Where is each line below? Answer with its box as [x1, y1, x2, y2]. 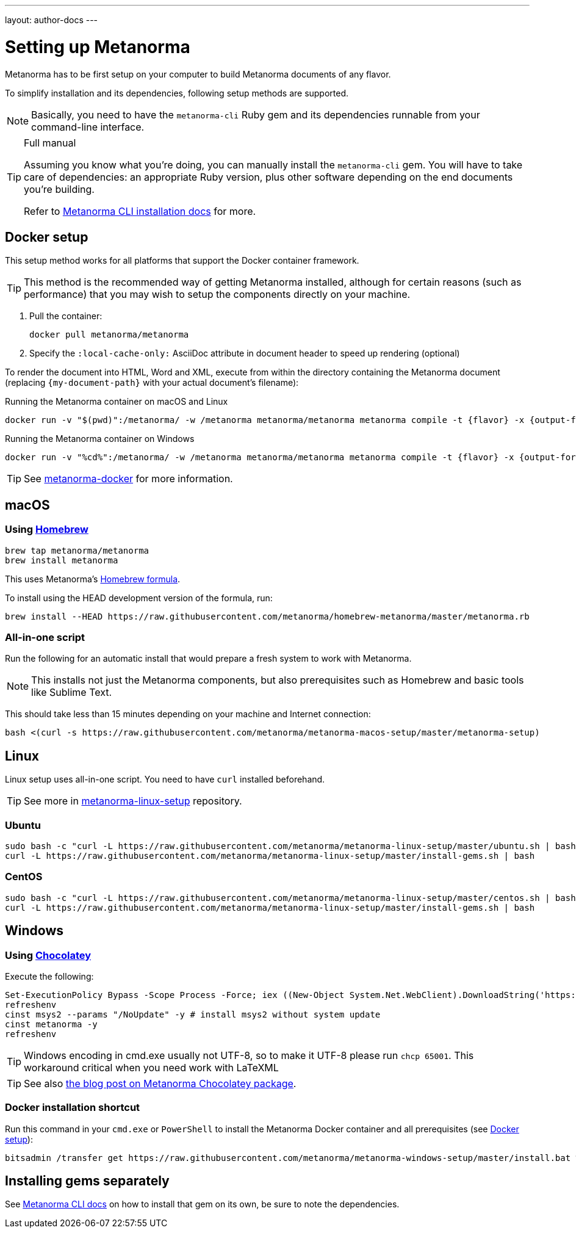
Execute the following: [5, 971, 94, 982]
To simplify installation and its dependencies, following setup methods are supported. [5, 87, 349, 98]
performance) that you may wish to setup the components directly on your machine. [24, 288, 411, 301]
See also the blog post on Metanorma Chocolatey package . [24, 1077, 297, 1090]
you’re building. [24, 183, 95, 195]
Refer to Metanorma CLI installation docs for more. [24, 204, 256, 217]
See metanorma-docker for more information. [24, 472, 233, 485]
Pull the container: [29, 311, 103, 322]
